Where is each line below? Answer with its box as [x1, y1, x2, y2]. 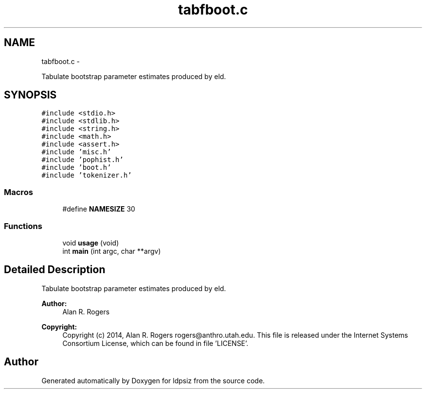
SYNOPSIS [4, 89, 57, 101]
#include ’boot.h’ [41, 164, 111, 172]
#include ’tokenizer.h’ [41, 171, 132, 180]
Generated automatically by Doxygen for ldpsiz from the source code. [41, 376, 265, 385]
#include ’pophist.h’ [41, 156, 124, 164]
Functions [4, 221, 42, 231]
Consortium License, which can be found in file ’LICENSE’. [62, 339, 248, 347]
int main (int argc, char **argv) [62, 246, 161, 255]
